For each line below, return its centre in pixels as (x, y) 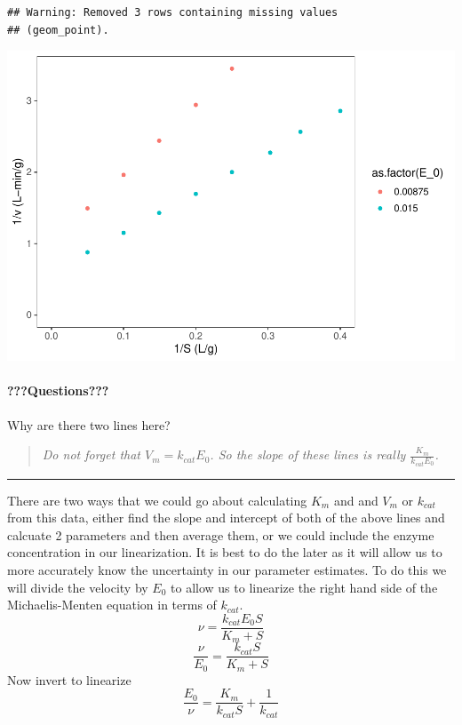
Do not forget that (92, 454)
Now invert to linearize (69, 679)
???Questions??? (58, 390)
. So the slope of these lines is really (308, 454)
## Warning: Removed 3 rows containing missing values (173, 12)
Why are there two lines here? (89, 424)
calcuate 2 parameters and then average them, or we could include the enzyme (221, 534)
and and (356, 500)
